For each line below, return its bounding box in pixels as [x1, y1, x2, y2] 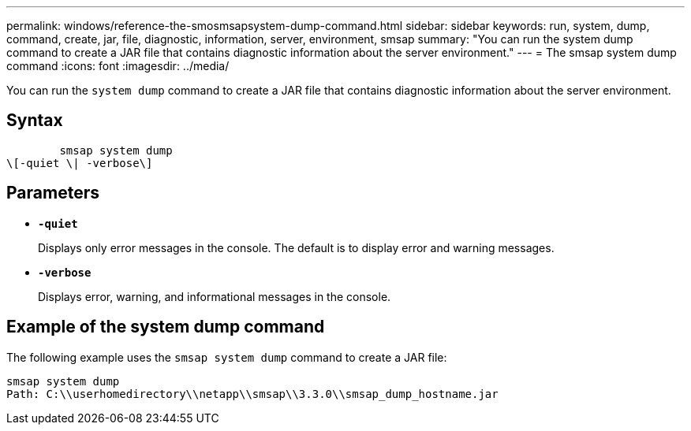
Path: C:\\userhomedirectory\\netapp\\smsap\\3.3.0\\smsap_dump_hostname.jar [6, 387, 499, 400]
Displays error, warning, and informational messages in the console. [38, 289, 391, 303]
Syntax [6, 110, 63, 131]
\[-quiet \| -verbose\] [6, 156, 153, 169]
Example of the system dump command [6, 317, 325, 337]
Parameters [6, 183, 99, 203]
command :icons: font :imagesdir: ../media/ [6, 59, 230, 72]
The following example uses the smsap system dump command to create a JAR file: [6, 350, 447, 364]
